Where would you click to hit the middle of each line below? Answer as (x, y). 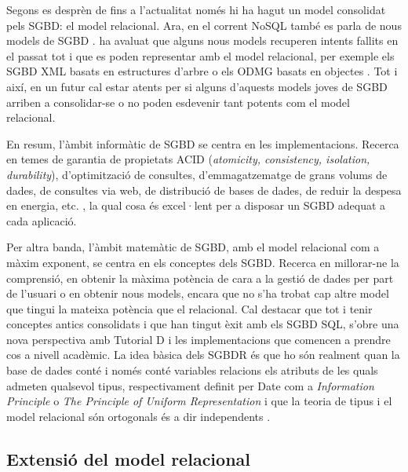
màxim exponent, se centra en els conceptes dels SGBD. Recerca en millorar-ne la (203, 262)
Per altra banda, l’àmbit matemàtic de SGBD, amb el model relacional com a (193, 247)
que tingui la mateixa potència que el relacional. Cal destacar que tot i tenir (189, 308)
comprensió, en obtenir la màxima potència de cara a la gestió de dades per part (200, 278)
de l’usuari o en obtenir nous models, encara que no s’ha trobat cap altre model (198, 293)
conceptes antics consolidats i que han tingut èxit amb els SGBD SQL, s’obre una (203, 324)
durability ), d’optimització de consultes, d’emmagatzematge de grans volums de (197, 174)
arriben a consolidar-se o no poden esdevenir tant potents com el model (178, 102)
